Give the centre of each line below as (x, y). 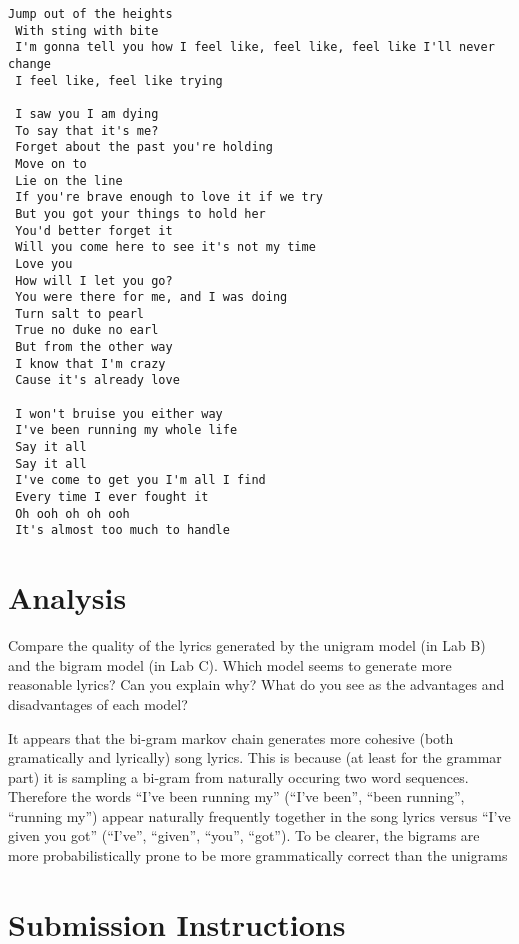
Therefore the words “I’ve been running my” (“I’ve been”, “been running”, (236, 796)
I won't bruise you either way (119, 413)
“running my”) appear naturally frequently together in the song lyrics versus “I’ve (259, 815)
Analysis (67, 597)
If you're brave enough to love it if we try (169, 197)
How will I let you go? (94, 280)
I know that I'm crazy (90, 363)
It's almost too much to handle (122, 530)
